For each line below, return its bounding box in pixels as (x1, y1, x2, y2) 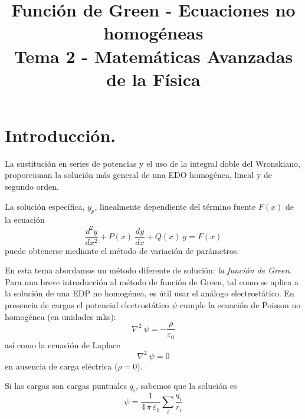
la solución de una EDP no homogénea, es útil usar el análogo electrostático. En (5, 287, 294, 299)
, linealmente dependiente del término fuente (94, 200, 256, 212)
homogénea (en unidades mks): (5, 310, 116, 322)
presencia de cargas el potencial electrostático (5, 298, 169, 311)
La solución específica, (5, 200, 85, 212)
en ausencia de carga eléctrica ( (5, 359, 118, 372)
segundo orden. (5, 180, 59, 193)
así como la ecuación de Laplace (5, 338, 120, 351)
